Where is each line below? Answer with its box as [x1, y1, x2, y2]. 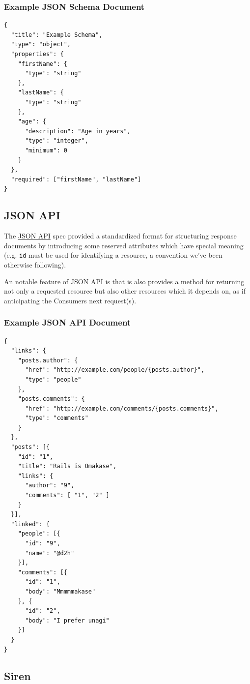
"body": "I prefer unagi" [25, 617, 110, 624]
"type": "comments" [25, 415, 88, 422]
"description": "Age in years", [25, 127, 131, 135]
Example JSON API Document [4, 316, 131, 328]
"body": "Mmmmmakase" [25, 588, 96, 595]
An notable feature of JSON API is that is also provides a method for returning [4, 276, 245, 286]
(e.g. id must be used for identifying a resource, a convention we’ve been [4, 250, 222, 260]
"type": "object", [11, 41, 71, 48]
